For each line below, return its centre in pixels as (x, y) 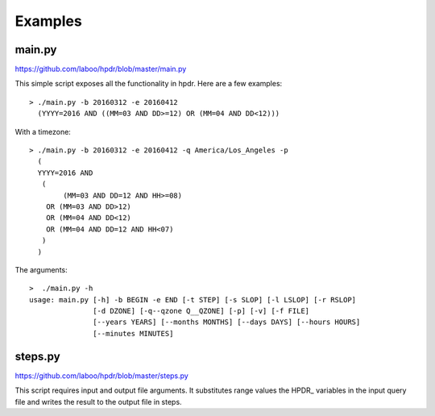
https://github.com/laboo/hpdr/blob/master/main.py (101, 69)
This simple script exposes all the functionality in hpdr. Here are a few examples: (149, 84)
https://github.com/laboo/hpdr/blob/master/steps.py (101, 376)
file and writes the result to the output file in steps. (98, 401)
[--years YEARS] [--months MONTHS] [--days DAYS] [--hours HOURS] (227, 322)
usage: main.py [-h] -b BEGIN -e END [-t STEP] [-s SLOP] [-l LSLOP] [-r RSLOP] (193, 300)
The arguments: (41, 269)
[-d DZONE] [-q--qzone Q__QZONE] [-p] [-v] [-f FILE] (201, 311)
